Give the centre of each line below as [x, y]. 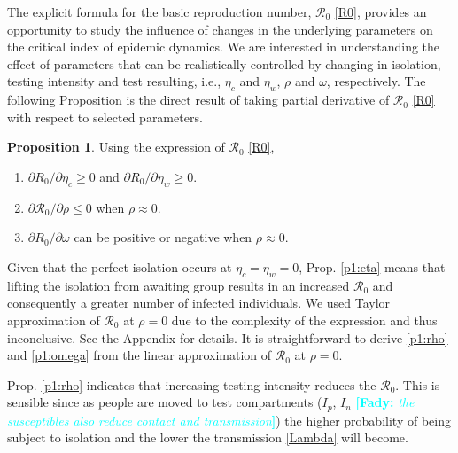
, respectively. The [376, 81]
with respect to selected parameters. [105, 117]
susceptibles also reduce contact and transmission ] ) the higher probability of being [229, 420]
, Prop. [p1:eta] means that [372, 266]
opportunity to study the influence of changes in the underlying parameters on [220, 29]
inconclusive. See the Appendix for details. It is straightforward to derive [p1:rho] [228, 337]
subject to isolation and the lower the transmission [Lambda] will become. [208, 437]
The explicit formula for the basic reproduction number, [159, 12]
